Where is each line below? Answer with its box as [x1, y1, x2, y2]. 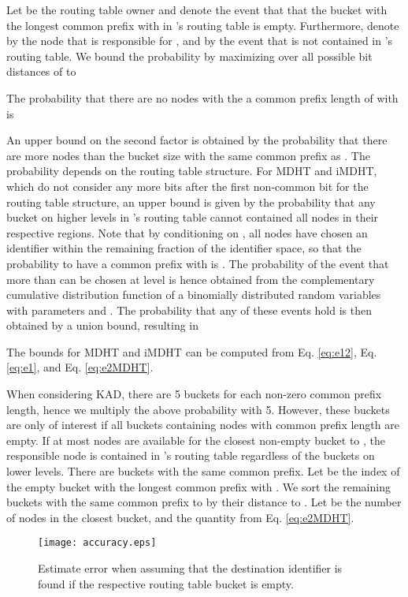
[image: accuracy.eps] [38, 537, 157, 549]
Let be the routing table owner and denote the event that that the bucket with [6, 2, 388, 17]
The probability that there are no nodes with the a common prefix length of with [6, 89, 399, 106]
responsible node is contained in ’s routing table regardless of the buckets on [6, 447, 375, 464]
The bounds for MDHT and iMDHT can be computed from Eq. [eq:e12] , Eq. [6, 343, 377, 360]
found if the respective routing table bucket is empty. [38, 575, 294, 591]
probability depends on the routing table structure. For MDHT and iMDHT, [6, 162, 377, 179]
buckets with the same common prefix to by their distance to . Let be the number [6, 494, 402, 510]
